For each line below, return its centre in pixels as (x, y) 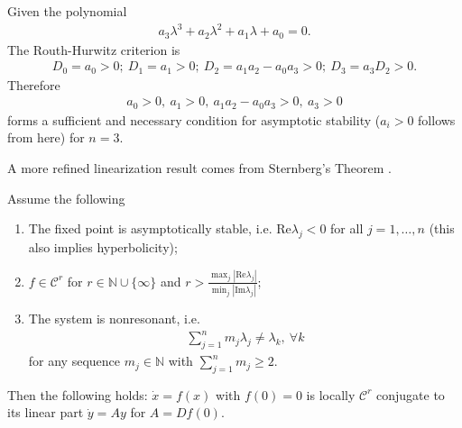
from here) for (46, 137)
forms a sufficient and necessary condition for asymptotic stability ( (194, 119)
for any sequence (74, 361)
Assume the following (66, 198)
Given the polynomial (67, 11)
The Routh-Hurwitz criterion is (94, 49)
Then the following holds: (78, 394)
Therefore (34, 84)
